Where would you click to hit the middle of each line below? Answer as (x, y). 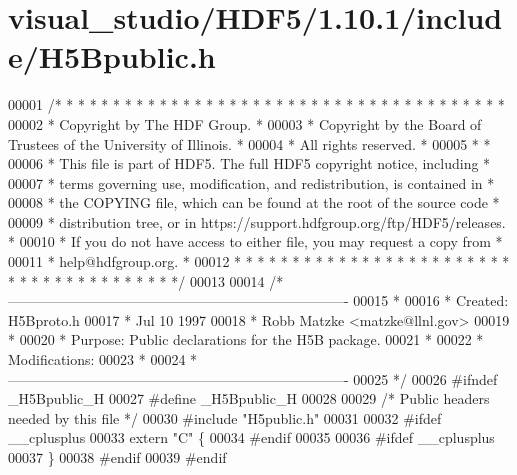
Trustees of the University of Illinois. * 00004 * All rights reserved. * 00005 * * (249, 143)
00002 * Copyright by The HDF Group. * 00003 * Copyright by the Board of (245, 123)
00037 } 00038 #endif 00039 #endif (117, 457)
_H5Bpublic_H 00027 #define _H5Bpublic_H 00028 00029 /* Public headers (249, 398)
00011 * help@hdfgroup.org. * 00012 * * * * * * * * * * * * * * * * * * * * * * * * (259, 261)
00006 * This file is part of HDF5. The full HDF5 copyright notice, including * (249, 163)
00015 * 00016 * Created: (431, 300)
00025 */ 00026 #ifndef (425, 378)
